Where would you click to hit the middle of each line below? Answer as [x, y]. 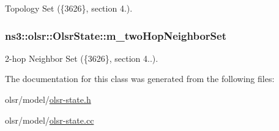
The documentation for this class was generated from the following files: [140, 79]
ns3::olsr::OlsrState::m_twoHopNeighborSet [116, 35]
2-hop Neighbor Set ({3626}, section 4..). [82, 58]
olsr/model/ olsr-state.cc [50, 120]
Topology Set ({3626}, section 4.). [69, 8]
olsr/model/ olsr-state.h [48, 99]
